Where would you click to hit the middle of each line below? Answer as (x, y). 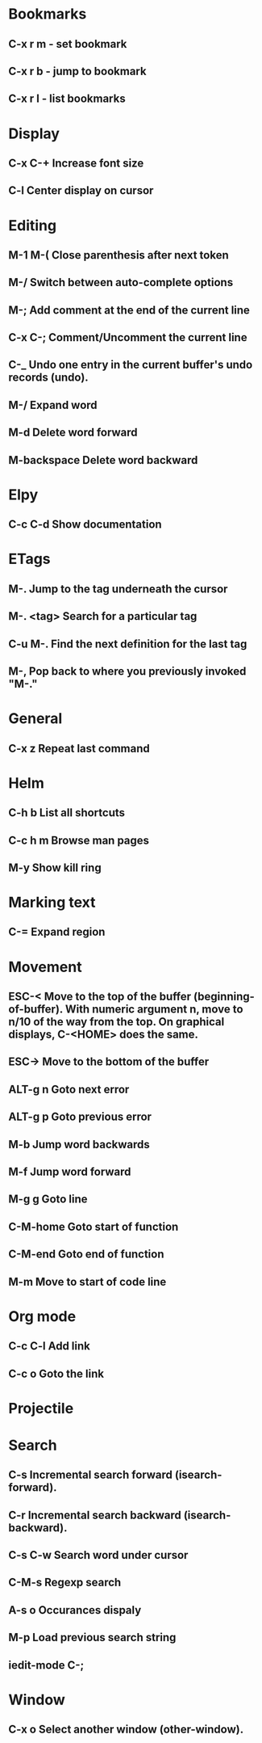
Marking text (52, 903)
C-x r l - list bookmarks (67, 99)
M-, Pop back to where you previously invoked (127, 671)
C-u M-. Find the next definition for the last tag (128, 644)
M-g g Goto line (48, 1200)
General (35, 719)
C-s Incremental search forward (91, 1475)
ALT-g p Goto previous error (80, 1117)
